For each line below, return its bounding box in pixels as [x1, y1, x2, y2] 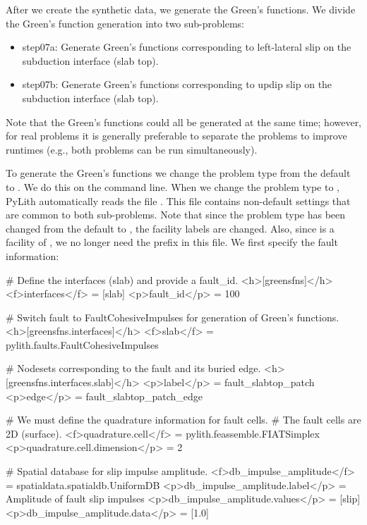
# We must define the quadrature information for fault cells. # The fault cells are [6, 412, 361, 427]
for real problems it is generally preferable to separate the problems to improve [6, 128, 347, 143]
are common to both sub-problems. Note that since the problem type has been [6, 207, 346, 222]
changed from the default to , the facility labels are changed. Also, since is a [6, 221, 335, 235]
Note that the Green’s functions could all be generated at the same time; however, [6, 114, 362, 129]
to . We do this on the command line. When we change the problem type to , [6, 179, 339, 194]
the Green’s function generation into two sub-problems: [6, 16, 245, 30]
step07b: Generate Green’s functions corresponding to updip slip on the [22, 77, 332, 92]
